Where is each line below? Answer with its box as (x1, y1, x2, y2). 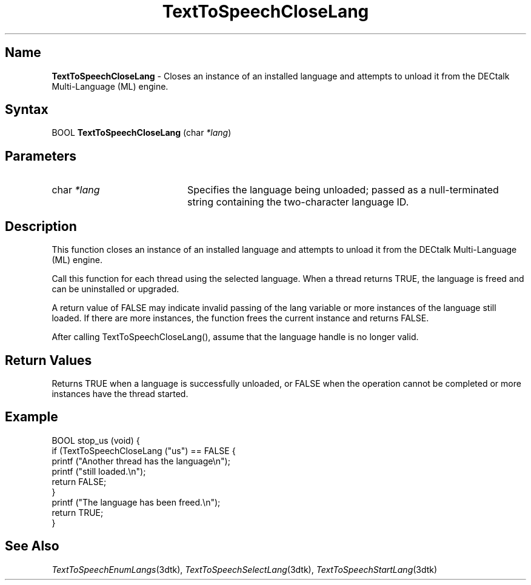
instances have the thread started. (52, 388, 189, 399)
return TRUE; (52, 507, 104, 518)
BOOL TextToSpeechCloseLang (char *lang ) (52, 127, 232, 138)
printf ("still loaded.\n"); (52, 466, 146, 476)
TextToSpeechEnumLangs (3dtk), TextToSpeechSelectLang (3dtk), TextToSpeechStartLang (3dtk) (52, 564, 438, 575)
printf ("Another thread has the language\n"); (52, 455, 230, 466)
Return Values (5, 352, 92, 368)
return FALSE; (52, 476, 107, 487)
